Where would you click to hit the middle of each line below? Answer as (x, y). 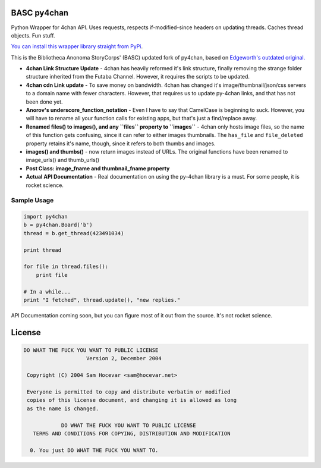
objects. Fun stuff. (33, 35)
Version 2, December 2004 (124, 358)
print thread (43, 250)
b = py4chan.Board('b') (58, 225)
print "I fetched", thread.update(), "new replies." (102, 300)
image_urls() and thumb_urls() (63, 160)
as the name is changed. (63, 408)
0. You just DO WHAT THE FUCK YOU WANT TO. (94, 450)
